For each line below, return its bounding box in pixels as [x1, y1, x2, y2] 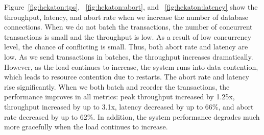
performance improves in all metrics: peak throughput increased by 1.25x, [4, 91, 235, 102]
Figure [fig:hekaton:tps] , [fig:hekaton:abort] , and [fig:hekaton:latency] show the [4, 2, 258, 12]
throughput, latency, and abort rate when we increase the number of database [4, 11, 248, 22]
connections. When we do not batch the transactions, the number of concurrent [4, 21, 253, 32]
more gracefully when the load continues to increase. [4, 121, 168, 132]
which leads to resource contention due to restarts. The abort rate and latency [4, 71, 250, 82]
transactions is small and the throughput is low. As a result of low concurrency [4, 31, 252, 42]
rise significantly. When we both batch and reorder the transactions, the [4, 81, 230, 92]
